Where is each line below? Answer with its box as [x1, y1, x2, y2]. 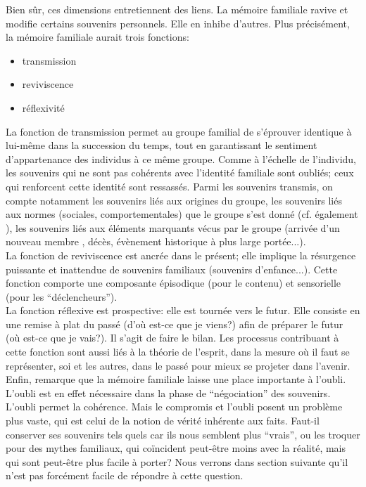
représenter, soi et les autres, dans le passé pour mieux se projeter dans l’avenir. [6, 358, 351, 372]
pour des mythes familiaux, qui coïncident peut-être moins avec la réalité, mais [6, 441, 346, 455]
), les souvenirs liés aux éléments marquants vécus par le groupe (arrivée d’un [6, 220, 340, 235]
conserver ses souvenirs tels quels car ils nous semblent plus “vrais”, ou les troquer [6, 427, 360, 441]
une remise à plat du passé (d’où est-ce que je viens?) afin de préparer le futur [6, 316, 343, 331]
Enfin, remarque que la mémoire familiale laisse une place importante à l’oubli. [6, 372, 346, 387]
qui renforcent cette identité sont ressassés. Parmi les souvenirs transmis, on [6, 178, 333, 193]
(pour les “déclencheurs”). [6, 289, 118, 304]
